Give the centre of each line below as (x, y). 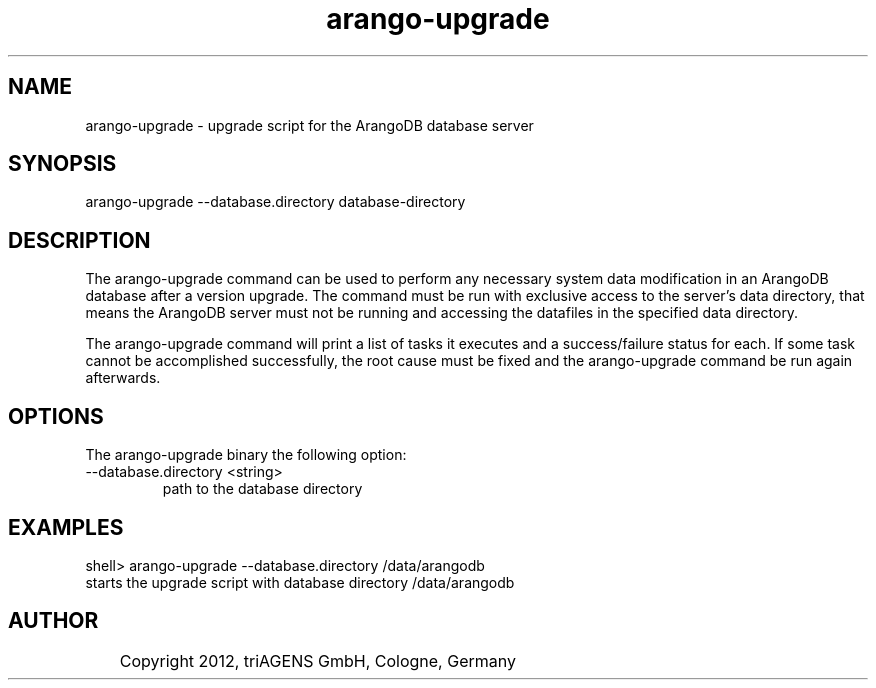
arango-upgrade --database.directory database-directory (275, 202)
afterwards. (123, 378)
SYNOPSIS (62, 164)
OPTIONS (56, 416)
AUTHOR (53, 621)
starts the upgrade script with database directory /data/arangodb (300, 582)
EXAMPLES (66, 527)
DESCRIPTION (79, 240)
